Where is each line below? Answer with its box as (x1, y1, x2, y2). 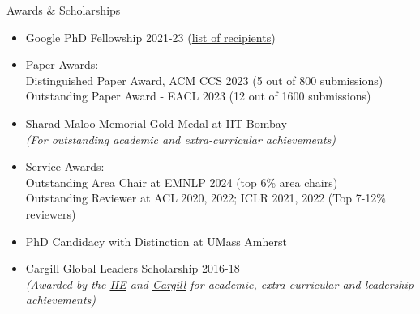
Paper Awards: (25, 56, 99, 73)
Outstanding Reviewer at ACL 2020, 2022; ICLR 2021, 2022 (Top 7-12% (25, 189, 386, 206)
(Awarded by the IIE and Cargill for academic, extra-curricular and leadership (25, 275, 414, 292)
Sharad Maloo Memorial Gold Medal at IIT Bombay (25, 114, 287, 131)
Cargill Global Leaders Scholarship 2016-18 (25, 260, 240, 277)
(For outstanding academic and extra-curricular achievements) (25, 130, 336, 147)
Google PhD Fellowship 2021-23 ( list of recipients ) (25, 28, 276, 45)
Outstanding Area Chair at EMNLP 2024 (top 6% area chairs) (25, 173, 338, 190)
